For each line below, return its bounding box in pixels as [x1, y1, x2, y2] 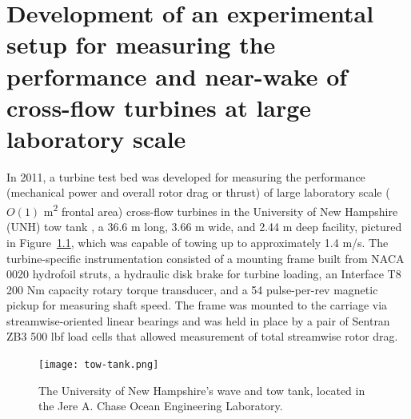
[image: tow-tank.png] [38, 359, 159, 371]
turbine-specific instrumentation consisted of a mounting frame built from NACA [6, 249, 405, 266]
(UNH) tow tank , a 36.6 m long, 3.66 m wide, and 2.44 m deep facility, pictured [6, 218, 402, 235]
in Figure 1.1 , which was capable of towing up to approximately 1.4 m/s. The [6, 233, 389, 250]
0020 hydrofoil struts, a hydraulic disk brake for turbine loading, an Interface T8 [6, 265, 401, 282]
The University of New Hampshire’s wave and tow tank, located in [38, 381, 365, 398]
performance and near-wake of [6, 59, 348, 92]
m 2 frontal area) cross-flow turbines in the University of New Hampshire [43, 201, 398, 219]
